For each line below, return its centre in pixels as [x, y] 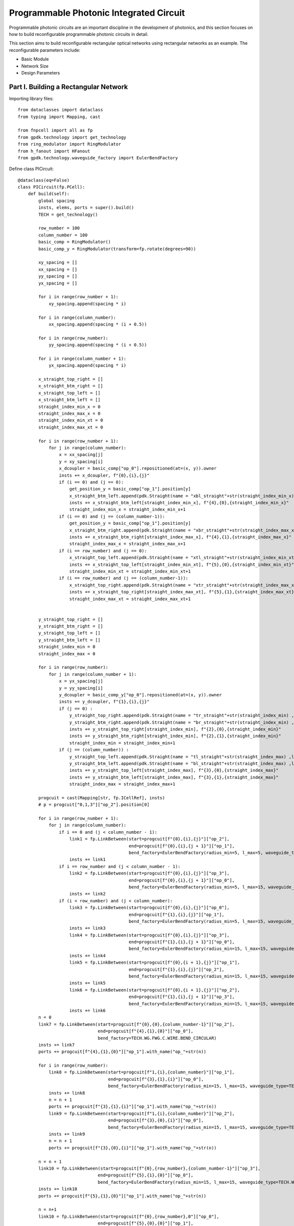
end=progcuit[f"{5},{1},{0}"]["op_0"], [146, 1175]
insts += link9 [67, 1134]
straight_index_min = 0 [67, 647]
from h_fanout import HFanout [54, 151]
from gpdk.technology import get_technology [72, 137]
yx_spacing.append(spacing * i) [88, 366]
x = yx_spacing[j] [81, 681]
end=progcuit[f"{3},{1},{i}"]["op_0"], [156, 1079]
